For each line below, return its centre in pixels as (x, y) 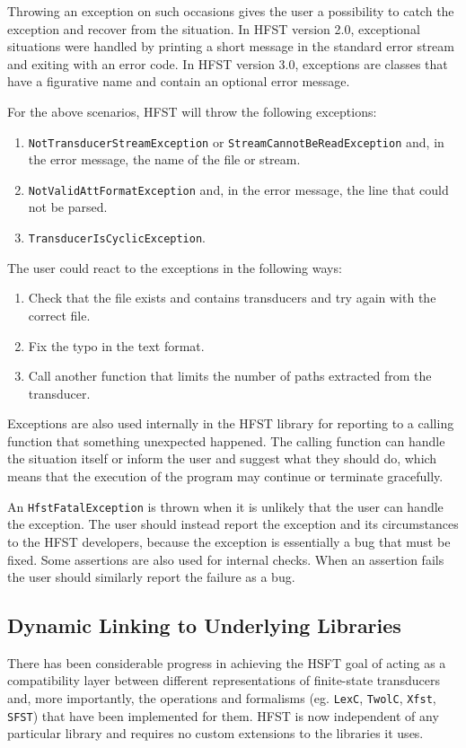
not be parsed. (68, 207)
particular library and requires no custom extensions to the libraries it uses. (215, 733)
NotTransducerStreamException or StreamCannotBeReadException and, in (236, 141)
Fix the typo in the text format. (116, 345)
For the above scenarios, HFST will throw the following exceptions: (192, 111)
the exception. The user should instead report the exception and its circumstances (233, 524)
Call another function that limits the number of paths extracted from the (230, 376)
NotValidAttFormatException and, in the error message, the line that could (238, 189)
